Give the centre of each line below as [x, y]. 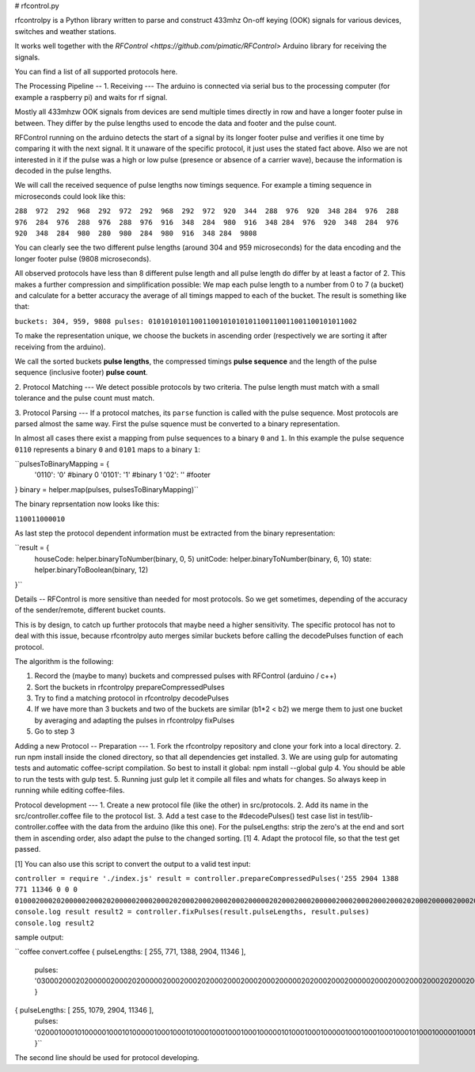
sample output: [39, 937]
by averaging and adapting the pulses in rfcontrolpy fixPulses [135, 720]
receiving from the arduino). [60, 347]
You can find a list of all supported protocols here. [96, 71]
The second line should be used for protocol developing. [107, 1058]
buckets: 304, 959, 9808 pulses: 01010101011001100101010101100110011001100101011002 [186, 321]
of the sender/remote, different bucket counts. [90, 610]
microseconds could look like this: [70, 196]
